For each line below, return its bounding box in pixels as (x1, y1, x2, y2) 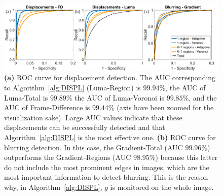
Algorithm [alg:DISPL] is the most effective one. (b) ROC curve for (4, 132, 216, 142)
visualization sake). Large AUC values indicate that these (4, 112, 182, 122)
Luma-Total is (4, 92, 48, 103)
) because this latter (155, 152, 218, 162)
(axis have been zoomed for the (117, 102, 214, 113)
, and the (189, 92, 217, 103)
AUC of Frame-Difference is (4, 102, 90, 113)
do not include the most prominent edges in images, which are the (4, 161, 209, 172)
